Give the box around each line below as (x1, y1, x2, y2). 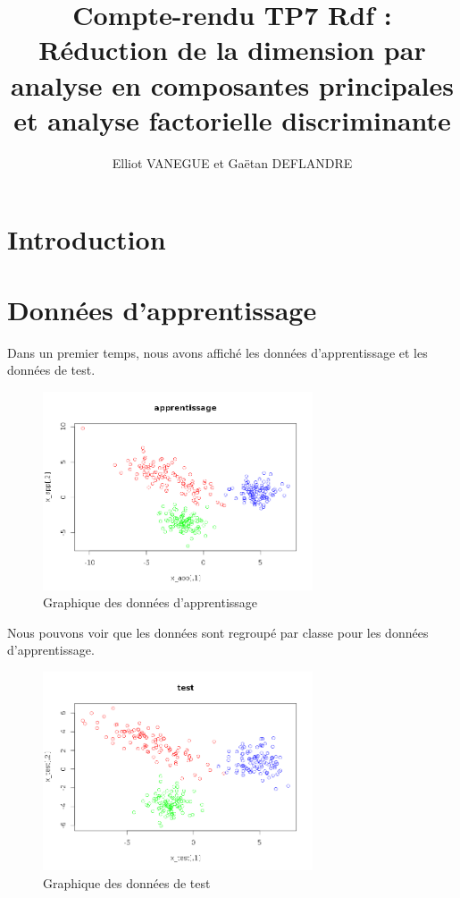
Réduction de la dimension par (38, 31, 426, 68)
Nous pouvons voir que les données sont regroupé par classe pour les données (7, 623, 429, 641)
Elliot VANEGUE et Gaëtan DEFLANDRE (112, 153, 353, 172)
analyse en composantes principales (10, 66, 455, 103)
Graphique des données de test (43, 873, 211, 892)
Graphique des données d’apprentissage (43, 593, 258, 612)
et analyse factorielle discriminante (13, 101, 451, 138)
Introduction (7, 221, 166, 258)
